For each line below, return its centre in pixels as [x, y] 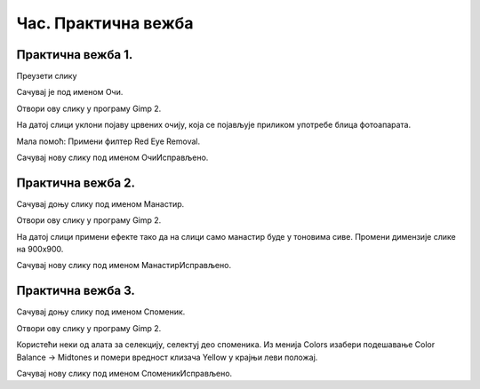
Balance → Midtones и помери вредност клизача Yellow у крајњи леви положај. [167, 357]
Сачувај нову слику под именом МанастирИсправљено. [124, 266]
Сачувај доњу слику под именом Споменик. [101, 312]
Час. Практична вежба [105, 23]
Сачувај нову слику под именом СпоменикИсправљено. [124, 373]
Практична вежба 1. [75, 55]
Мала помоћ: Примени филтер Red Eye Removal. [108, 141]
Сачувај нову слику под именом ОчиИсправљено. [112, 158]
